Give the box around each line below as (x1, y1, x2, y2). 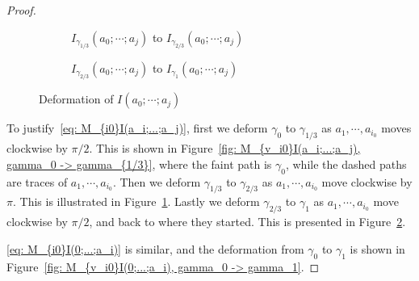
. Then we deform (112, 173, 201, 190)
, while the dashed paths (285, 155, 407, 172)
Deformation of (39, 90, 114, 107)
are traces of (6, 173, 68, 190)
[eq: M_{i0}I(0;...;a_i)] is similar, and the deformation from (6, 240, 304, 257)
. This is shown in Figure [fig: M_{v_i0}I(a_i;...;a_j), (89, 140, 361, 157)
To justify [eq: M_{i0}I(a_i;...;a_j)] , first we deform (6, 120, 268, 136)
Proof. (6, 2, 36, 18)
